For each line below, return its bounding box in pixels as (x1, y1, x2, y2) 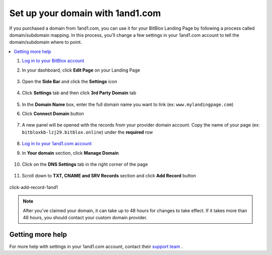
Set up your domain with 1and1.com (9, 8, 161, 19)
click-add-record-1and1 (9, 184, 58, 190)
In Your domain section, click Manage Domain (22, 150, 119, 156)
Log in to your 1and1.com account (22, 141, 92, 147)
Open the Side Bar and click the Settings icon (22, 78, 117, 84)
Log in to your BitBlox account (22, 58, 85, 64)
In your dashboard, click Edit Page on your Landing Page (22, 67, 141, 73)
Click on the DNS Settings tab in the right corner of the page (22, 161, 148, 167)
